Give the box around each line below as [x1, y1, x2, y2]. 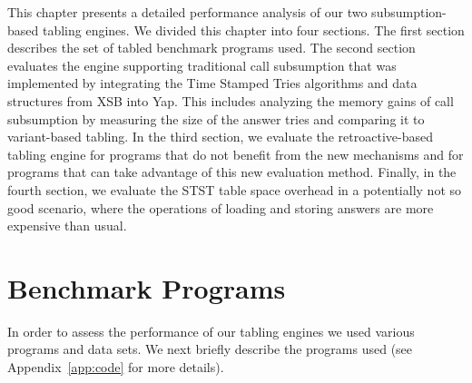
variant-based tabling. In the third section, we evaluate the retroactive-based [7, 127, 433, 146]
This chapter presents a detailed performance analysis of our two [7, 3, 368, 21]
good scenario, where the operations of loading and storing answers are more [7, 198, 434, 217]
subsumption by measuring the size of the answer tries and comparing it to [7, 109, 425, 128]
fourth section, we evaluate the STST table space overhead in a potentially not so [7, 180, 462, 199]
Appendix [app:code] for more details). [7, 358, 224, 377]
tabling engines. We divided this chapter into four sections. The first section [42, 20, 465, 39]
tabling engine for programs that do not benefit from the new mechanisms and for [7, 144, 464, 163]
